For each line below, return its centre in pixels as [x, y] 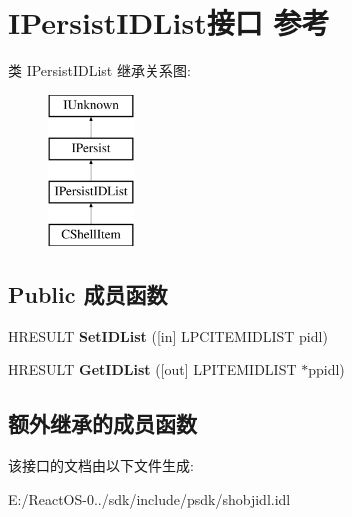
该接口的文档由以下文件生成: [101, 465]
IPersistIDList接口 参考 [169, 22]
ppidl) [326, 369]
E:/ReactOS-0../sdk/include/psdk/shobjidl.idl [149, 498]
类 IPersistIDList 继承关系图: [99, 70]
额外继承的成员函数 [102, 423]
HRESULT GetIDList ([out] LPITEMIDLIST [152, 369]
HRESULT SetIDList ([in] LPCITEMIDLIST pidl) [168, 335]
